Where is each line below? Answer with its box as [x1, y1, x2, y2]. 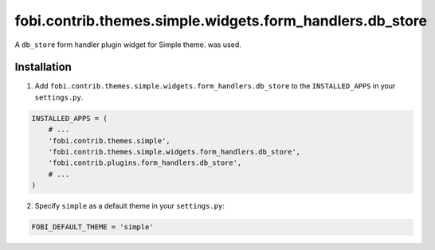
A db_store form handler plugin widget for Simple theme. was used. [14, 40, 242, 49]
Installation [14, 61, 72, 74]
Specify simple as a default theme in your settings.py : [34, 201, 225, 211]
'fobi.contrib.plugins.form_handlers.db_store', [48, 158, 242, 167]
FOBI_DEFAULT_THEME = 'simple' [31, 223, 155, 232]
